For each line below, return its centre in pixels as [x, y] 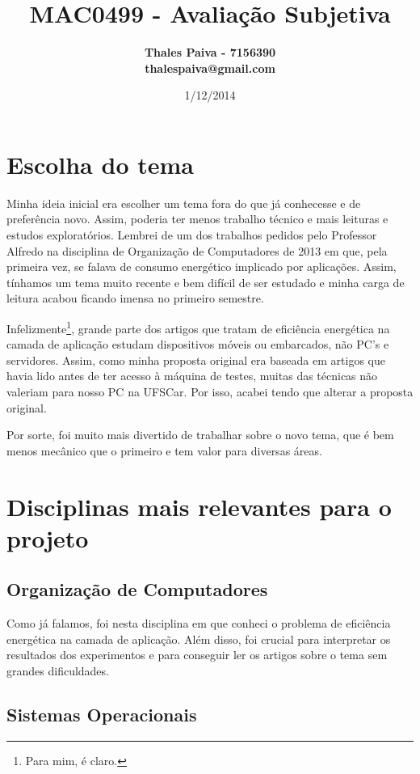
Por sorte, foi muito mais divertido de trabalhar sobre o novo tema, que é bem [200, 435]
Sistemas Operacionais [102, 714]
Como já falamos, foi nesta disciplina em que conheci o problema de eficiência [199, 623]
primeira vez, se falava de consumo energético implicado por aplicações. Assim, [202, 266]
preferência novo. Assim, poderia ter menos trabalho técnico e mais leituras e [197, 219]
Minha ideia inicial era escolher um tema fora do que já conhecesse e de [184, 203]
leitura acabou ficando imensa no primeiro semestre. [135, 298]
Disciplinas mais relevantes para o [199, 506]
